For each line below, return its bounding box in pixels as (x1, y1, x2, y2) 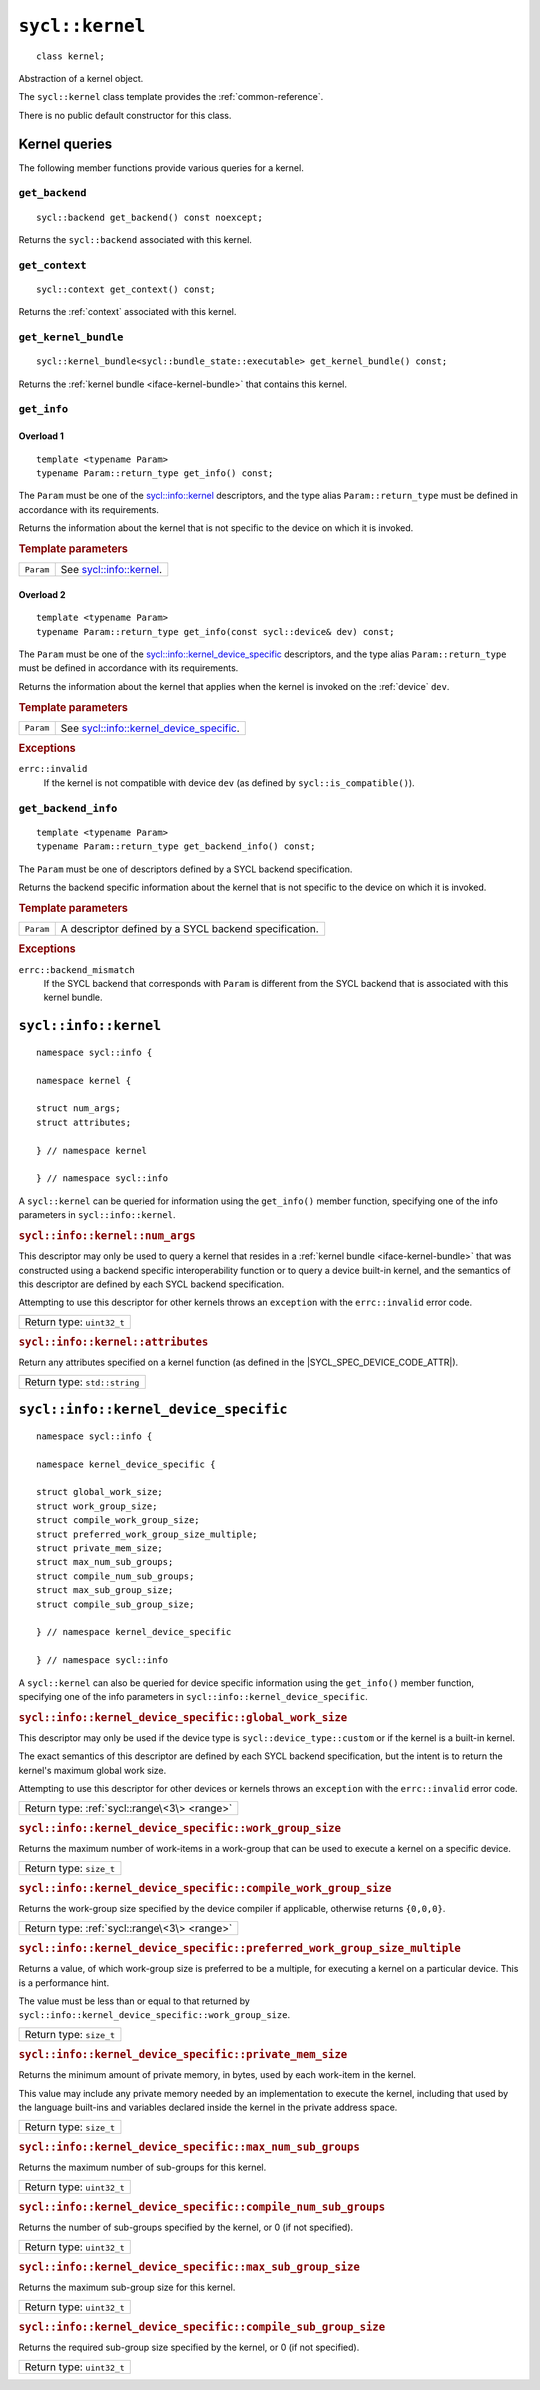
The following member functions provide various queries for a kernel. (18, 161, 304, 174)
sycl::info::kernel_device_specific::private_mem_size (18, 2048, 348, 2062)
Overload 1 (18, 430, 65, 442)
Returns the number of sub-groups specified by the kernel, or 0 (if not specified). (18, 2221, 354, 2234)
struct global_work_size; (36, 1486, 164, 1498)
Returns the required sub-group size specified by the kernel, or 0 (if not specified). (18, 2341, 360, 2354)
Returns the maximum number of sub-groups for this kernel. (18, 2161, 267, 2174)
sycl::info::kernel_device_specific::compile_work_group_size (18, 1881, 392, 1895)
